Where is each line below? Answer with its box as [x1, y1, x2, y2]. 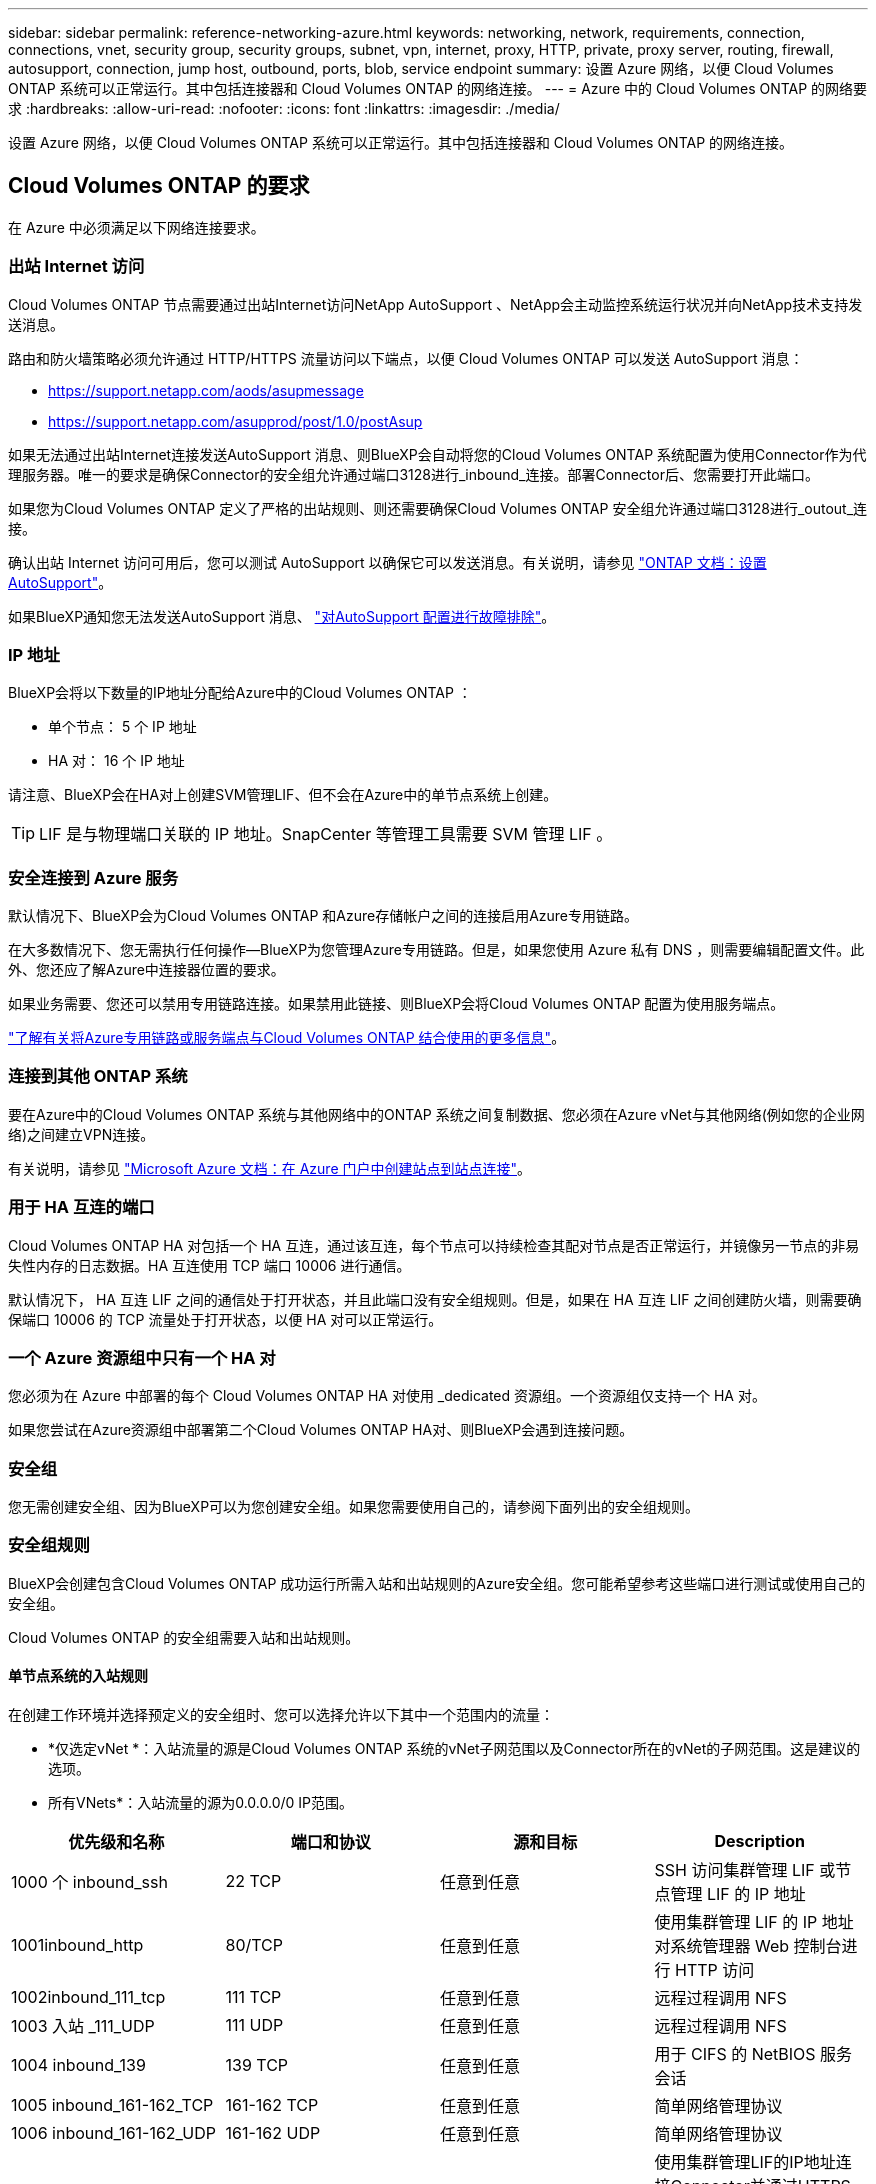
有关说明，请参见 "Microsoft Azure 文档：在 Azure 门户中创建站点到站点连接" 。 [8, 1159, 532, 1177]
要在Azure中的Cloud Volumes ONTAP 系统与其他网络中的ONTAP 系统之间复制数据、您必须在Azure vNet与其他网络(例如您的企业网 [8, 1105, 865, 1123]
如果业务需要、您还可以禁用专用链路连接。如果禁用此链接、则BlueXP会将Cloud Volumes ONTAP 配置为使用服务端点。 [8, 995, 785, 1013]
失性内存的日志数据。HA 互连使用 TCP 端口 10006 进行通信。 [8, 1256, 411, 1274]
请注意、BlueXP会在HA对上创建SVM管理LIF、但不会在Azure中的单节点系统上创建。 [8, 786, 558, 804]
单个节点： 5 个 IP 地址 [48, 718, 197, 736]
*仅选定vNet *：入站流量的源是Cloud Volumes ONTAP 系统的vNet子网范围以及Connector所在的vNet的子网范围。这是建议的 [48, 1740, 861, 1758]
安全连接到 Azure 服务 [8, 867, 179, 888]
